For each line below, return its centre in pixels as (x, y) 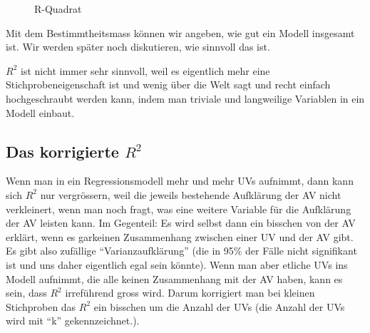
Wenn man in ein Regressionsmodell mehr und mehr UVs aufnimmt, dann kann (180, 181)
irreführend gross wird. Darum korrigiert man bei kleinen (190, 293)
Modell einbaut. (40, 112)
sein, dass (26, 293)
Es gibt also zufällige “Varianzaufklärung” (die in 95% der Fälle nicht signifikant (181, 251)
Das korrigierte (62, 151)
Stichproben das (41, 306)
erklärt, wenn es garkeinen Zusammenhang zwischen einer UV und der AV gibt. (180, 236)
